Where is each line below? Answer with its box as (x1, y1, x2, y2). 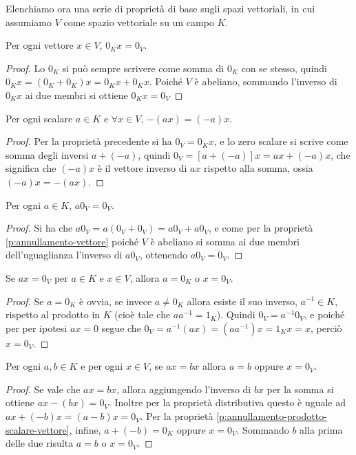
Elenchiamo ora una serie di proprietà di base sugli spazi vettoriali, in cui (6, 1, 315, 15)
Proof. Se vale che (6, 381, 81, 396)
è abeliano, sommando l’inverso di (194, 74, 337, 89)
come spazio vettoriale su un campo (63, 14, 214, 29)
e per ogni (81, 359, 123, 373)
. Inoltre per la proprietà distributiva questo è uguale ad (108, 395, 346, 410)
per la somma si (266, 381, 334, 396)
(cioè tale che (114, 307, 171, 322)
